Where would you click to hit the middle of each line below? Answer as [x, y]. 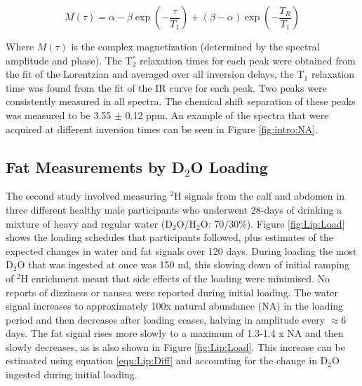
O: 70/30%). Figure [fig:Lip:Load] [273, 223]
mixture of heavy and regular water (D [89, 223]
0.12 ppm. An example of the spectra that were [227, 115]
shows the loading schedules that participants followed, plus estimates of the [169, 237]
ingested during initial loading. [72, 374]
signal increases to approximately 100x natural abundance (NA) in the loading [175, 306]
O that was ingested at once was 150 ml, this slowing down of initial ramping [183, 264]
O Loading [229, 166]
